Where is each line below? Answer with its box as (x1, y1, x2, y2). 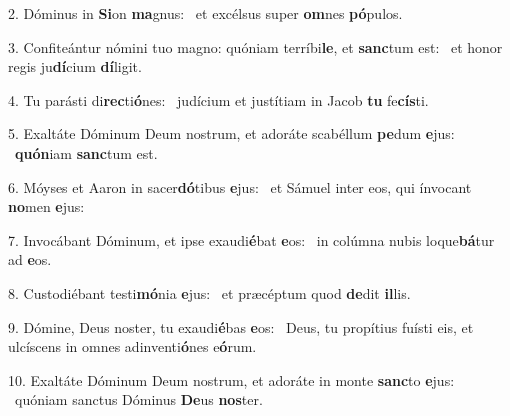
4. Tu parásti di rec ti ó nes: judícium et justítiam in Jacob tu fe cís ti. (8, 89, 429, 110)
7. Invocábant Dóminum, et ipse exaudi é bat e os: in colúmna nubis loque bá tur (8, 229, 495, 250)
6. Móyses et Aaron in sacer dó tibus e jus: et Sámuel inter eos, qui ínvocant (8, 176, 472, 197)
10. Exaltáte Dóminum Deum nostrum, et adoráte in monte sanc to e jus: (8, 369, 455, 390)
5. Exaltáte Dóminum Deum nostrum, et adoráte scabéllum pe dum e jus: (8, 123, 455, 144)
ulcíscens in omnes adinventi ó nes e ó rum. (8, 336, 257, 357)
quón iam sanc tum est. (15, 142, 158, 163)
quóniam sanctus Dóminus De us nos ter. (14, 389, 263, 410)
